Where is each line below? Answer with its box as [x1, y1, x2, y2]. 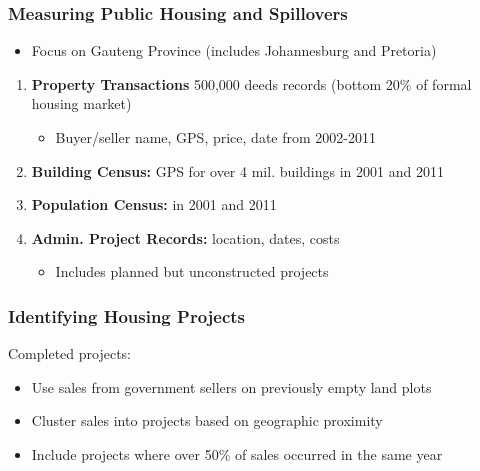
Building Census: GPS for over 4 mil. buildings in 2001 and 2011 [31, 160, 444, 181]
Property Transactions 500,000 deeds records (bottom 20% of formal [31, 73, 472, 94]
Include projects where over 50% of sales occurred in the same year [31, 443, 443, 464]
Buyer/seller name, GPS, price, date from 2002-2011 [55, 127, 376, 147]
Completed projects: [8, 343, 132, 364]
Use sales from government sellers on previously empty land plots [31, 376, 432, 397]
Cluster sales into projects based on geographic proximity [31, 410, 383, 431]
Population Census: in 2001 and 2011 [31, 194, 277, 215]
